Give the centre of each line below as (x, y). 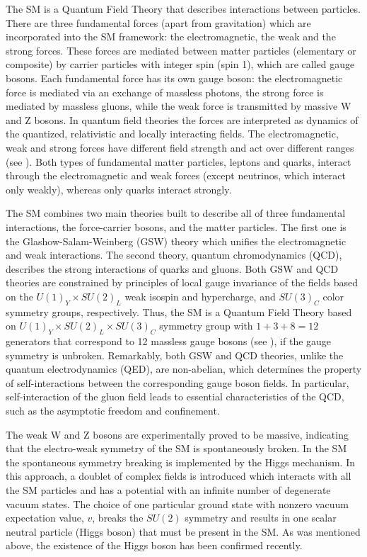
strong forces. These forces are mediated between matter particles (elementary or (181, 50)
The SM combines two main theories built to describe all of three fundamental (176, 213)
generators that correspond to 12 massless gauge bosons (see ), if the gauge (169, 341)
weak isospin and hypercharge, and (200, 296)
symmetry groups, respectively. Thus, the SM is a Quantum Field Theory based (179, 311)
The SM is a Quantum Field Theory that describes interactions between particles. (183, 9)
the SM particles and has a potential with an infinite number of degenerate (168, 490)
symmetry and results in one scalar (261, 518)
